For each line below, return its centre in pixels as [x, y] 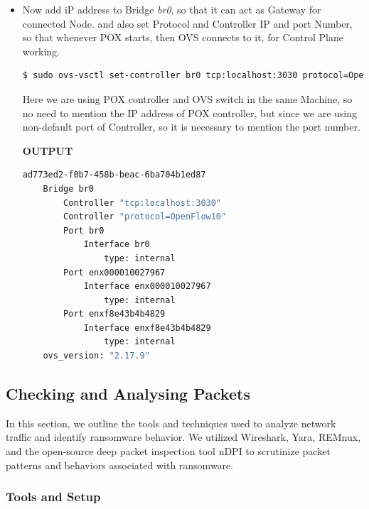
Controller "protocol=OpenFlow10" [145, 217]
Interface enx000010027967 [147, 286]
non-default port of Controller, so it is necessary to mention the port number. [191, 127]
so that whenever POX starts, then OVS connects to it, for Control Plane [183, 37]
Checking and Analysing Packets [128, 394]
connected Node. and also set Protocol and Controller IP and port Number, [187, 23]
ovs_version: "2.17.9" [96, 356]
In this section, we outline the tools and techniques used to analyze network [171, 423]
